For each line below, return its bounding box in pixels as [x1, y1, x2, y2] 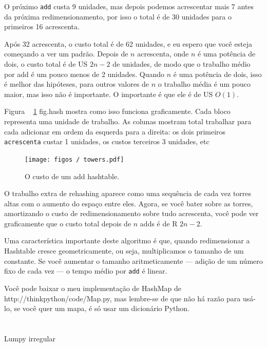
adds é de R [140, 218, 178, 228]
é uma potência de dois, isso [173, 68, 262, 79]
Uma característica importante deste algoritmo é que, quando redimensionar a [4, 235, 250, 246]
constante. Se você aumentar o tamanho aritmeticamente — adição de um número [4, 255, 263, 266]
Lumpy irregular [4, 333, 55, 343]
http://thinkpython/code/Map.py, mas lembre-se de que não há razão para [4, 293, 241, 303]
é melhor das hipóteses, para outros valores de [4, 79, 149, 89]
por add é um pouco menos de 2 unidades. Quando [4, 68, 165, 79]
